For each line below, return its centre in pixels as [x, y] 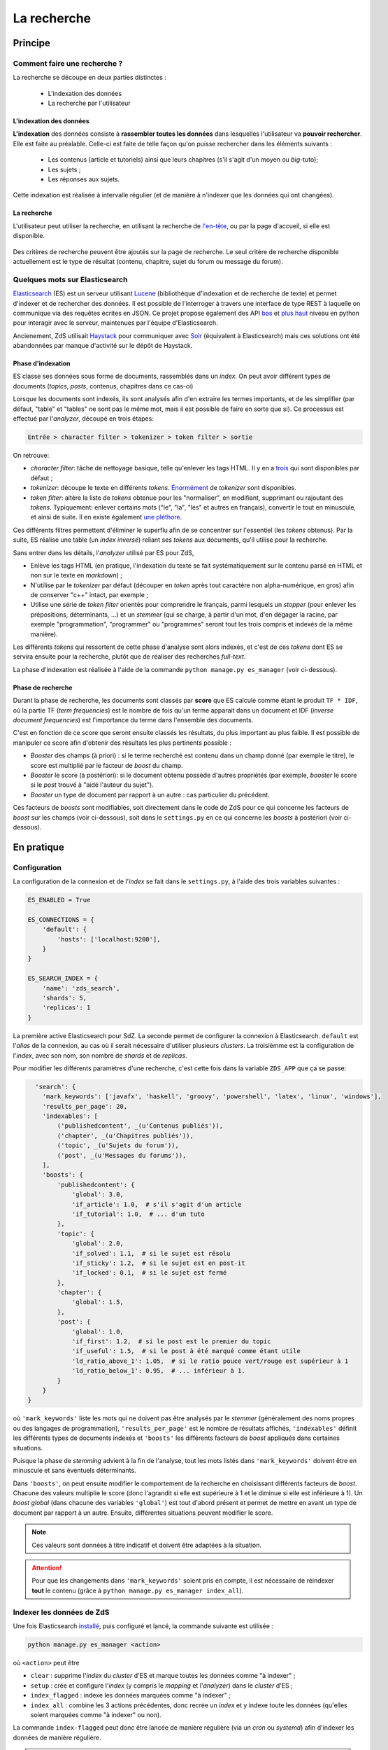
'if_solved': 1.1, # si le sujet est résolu [151, 1253]
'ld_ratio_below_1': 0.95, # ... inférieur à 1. [158, 1371]
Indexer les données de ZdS [61, 1612]
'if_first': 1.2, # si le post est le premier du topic [171, 1342]
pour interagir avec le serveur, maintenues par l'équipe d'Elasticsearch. [115, 323]
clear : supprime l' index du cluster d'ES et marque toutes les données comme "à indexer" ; [163, 1676]
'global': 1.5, [98, 1302]
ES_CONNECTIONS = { [61, 919]
